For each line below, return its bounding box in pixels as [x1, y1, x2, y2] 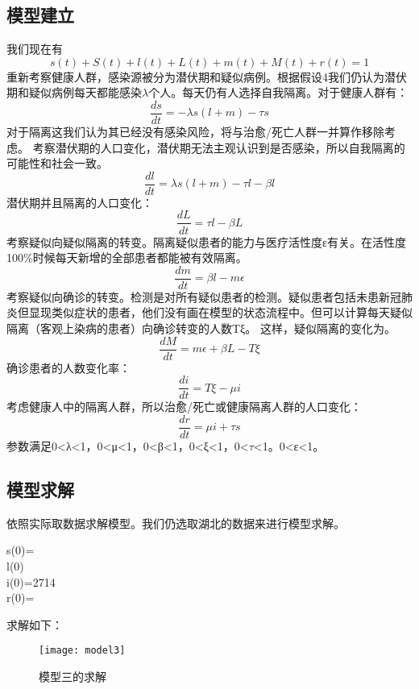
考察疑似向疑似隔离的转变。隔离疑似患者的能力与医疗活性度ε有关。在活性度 [6, 233, 406, 250]
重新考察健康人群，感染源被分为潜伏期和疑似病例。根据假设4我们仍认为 [6, 68, 384, 85]
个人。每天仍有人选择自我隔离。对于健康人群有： [148, 84, 409, 101]
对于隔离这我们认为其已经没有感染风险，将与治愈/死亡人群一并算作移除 [6, 123, 384, 140]
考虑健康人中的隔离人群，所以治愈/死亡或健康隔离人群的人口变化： [6, 398, 362, 415]
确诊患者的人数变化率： [6, 359, 131, 376]
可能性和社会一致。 [6, 155, 108, 172]
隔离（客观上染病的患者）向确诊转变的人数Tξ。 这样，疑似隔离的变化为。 [6, 319, 396, 336]
